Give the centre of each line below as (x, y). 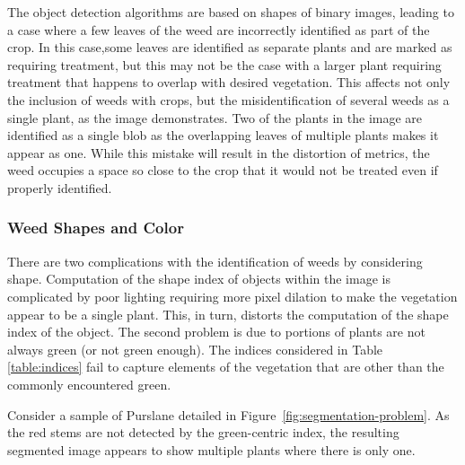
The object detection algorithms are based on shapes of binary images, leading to (231, 12)
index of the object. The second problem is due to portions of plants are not (216, 332)
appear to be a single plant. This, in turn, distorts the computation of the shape (228, 314)
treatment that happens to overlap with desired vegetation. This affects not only (229, 82)
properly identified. (60, 187)
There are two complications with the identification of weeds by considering (215, 261)
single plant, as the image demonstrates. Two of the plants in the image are (215, 117)
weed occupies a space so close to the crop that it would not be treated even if (223, 170)
